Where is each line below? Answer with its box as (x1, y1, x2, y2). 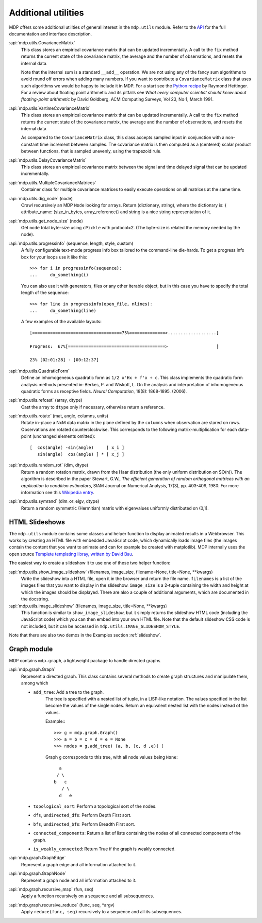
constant (21, 141, 39, 147)
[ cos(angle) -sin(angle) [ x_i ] (30, 444, 125, 450)
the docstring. (21, 596, 49, 602)
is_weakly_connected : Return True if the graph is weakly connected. (33, 846, 176, 852)
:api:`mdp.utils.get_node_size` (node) (9, 218, 83, 223)
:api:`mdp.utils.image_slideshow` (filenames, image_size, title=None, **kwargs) (9, 603, 167, 609)
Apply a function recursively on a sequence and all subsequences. (21, 893, 154, 899)
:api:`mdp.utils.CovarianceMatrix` (9, 40, 75, 46)
